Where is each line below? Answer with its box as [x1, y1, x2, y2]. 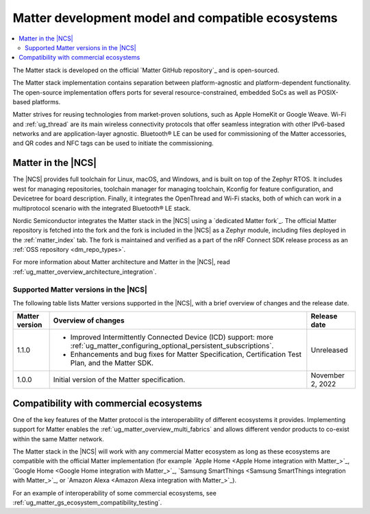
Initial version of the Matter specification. [53, 375, 186, 384]
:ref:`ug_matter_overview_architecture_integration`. [12, 268, 157, 276]
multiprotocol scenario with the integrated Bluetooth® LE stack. [12, 204, 191, 212]
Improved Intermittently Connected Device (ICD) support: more [70, 333, 273, 342]
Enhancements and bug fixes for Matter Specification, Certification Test [70, 350, 301, 360]
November [310, 371, 345, 380]
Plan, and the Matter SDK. [70, 358, 154, 368]
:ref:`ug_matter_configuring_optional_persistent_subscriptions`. [70, 341, 274, 351]
